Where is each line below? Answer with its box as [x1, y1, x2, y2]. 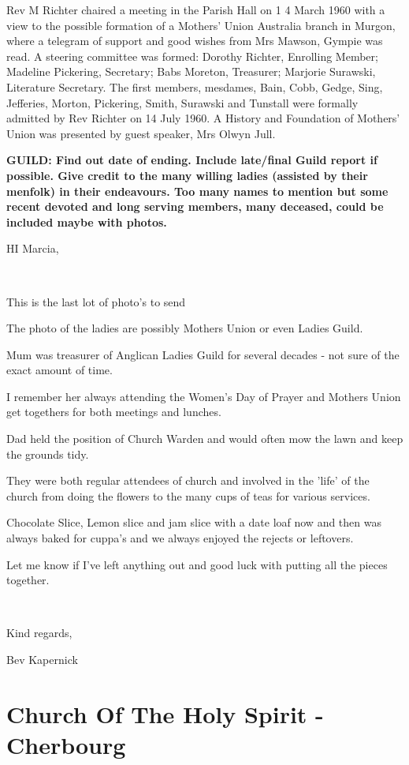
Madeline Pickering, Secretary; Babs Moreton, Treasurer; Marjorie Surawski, [6, 63, 376, 80]
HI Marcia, [6, 240, 59, 257]
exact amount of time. [6, 362, 113, 378]
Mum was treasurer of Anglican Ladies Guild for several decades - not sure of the [6, 346, 400, 362]
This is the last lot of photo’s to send [6, 293, 186, 309]
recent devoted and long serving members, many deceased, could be [6, 198, 384, 215]
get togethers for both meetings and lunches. [6, 403, 221, 420]
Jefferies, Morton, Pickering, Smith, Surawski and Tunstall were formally [6, 94, 359, 111]
